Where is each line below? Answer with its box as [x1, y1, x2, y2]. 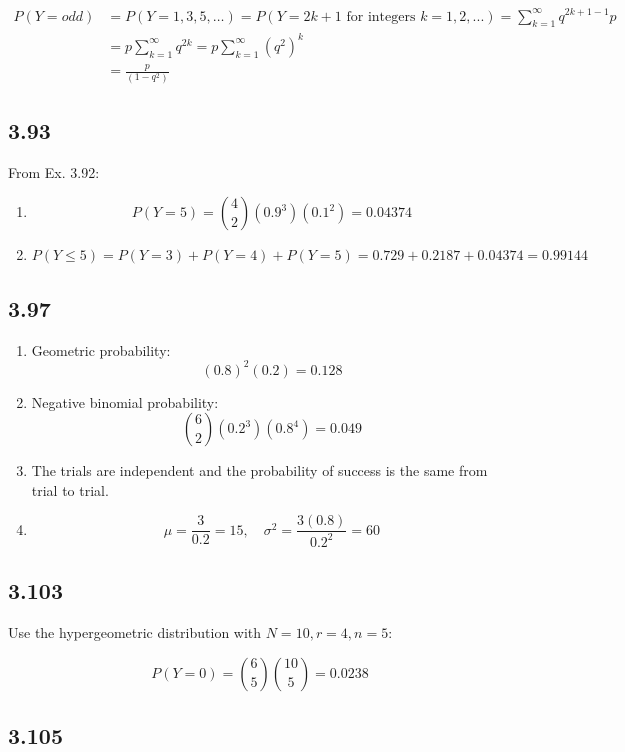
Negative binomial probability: [31, 391, 219, 412]
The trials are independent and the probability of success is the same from [31, 460, 488, 481]
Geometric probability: [31, 339, 171, 360]
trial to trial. [31, 479, 109, 500]
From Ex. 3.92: [8, 161, 100, 182]
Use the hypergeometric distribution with [8, 622, 262, 642]
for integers [346, 9, 416, 24]
